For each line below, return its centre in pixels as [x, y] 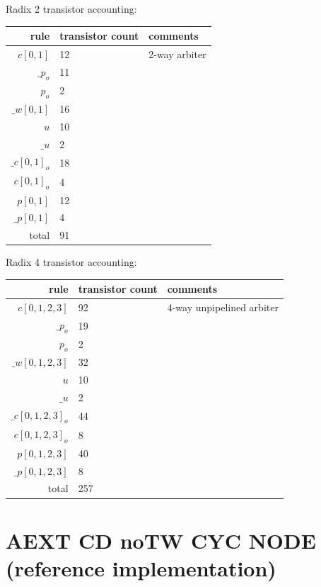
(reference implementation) [141, 568]
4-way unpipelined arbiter [223, 307]
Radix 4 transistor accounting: [71, 262]
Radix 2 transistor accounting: [71, 9]
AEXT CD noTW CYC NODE [161, 540]
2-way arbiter [177, 54]
